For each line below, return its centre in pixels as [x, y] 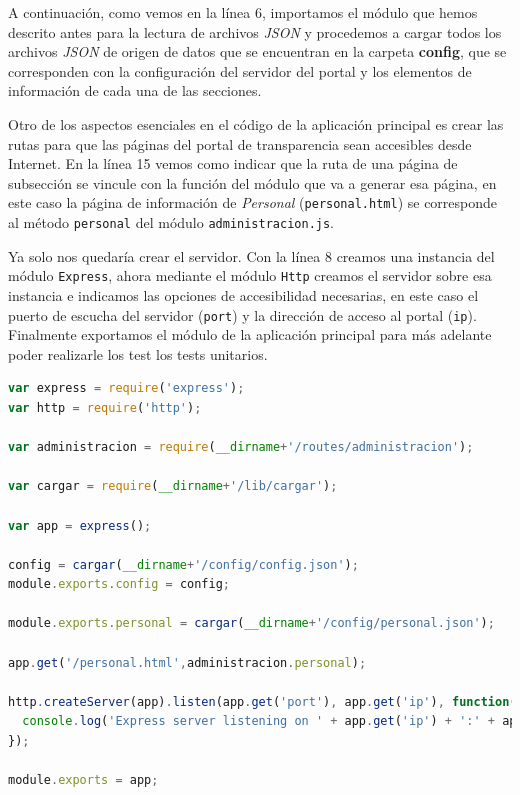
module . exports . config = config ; [119, 584]
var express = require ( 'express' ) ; [126, 388]
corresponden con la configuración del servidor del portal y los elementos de [240, 70]
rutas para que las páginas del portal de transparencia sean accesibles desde [240, 143]
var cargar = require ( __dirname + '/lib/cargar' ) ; [173, 486]
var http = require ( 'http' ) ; [105, 407]
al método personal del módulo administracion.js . [171, 222]
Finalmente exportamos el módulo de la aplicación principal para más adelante [250, 334]
